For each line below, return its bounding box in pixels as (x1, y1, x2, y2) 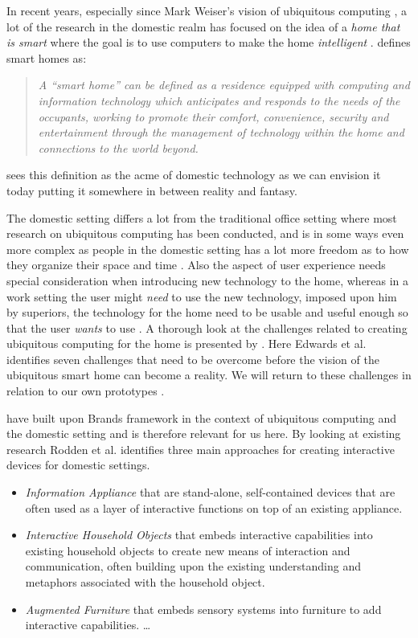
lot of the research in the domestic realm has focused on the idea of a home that (6, 18, 400, 35)
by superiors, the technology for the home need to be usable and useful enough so (6, 304, 408, 321)
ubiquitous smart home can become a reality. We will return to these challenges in (6, 366, 412, 383)
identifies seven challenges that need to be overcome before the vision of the (6, 350, 379, 367)
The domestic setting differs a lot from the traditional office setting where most (6, 209, 397, 226)
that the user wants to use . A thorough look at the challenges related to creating (6, 319, 408, 336)
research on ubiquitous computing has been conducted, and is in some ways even (6, 225, 404, 242)
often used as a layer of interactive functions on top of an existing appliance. (25, 499, 403, 516)
